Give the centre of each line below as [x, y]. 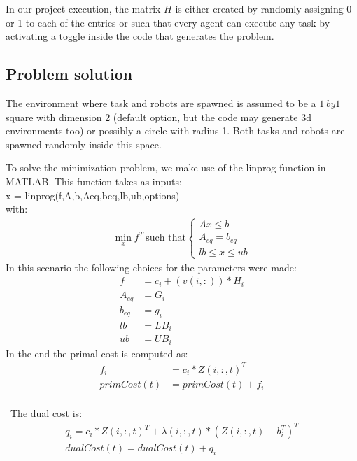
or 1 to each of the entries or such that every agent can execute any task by [168, 22]
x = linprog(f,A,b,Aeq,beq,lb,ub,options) [93, 195]
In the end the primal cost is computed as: [97, 353]
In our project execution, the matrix [83, 8]
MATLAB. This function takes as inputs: [94, 181]
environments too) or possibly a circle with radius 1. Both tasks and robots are [175, 130]
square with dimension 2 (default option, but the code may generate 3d [159, 116]
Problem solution [69, 74]
